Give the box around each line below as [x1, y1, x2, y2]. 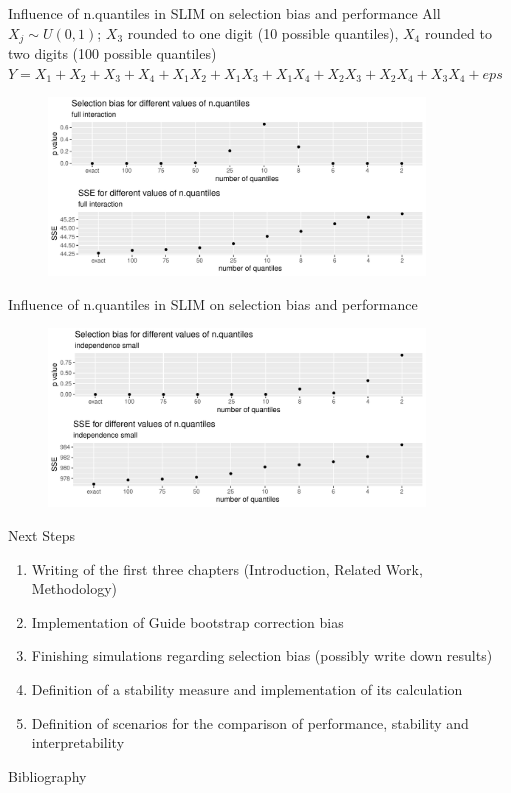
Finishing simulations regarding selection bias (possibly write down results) [31, 645, 493, 666]
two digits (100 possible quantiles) [8, 43, 217, 64]
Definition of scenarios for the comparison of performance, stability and [31, 712, 469, 733]
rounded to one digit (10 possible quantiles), [127, 22, 399, 43]
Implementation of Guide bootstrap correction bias [31, 611, 344, 632]
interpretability [31, 732, 125, 753]
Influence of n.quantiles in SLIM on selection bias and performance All [8, 3, 441, 23]
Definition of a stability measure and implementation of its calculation [31, 678, 463, 699]
